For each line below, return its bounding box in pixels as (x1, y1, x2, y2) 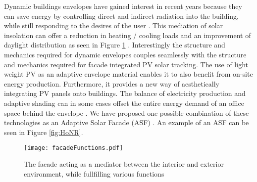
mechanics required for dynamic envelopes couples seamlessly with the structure (4, 49, 247, 59)
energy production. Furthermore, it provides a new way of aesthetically (4, 78, 219, 89)
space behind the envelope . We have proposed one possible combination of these (4, 107, 249, 118)
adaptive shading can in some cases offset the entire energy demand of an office (4, 97, 244, 108)
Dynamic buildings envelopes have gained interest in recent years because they (4, 1, 242, 11)
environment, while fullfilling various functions (24, 168, 164, 179)
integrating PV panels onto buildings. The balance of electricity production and (4, 88, 246, 98)
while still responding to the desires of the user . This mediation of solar (4, 20, 223, 31)
